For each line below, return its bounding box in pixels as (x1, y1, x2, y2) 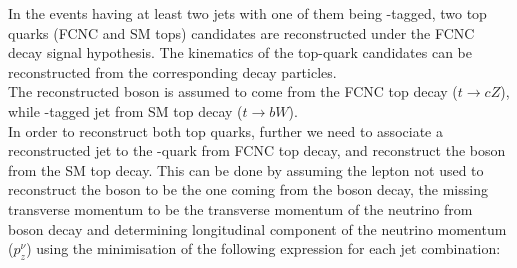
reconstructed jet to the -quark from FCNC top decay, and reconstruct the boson (8, 140, 506, 161)
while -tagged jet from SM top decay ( (8, 100, 243, 121)
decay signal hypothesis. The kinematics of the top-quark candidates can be (8, 42, 472, 63)
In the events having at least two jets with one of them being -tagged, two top (8, 3, 487, 23)
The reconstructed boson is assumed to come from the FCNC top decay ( (8, 81, 458, 102)
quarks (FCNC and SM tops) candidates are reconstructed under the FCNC (8, 22, 475, 43)
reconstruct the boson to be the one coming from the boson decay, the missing (8, 179, 488, 200)
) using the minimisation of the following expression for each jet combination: (26, 238, 501, 259)
